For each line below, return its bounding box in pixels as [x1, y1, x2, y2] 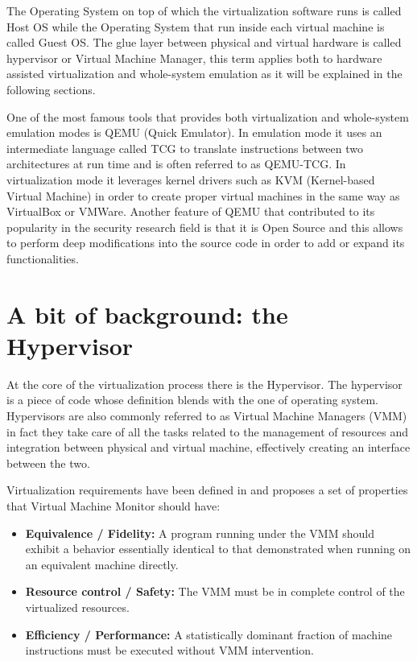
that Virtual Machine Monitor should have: [6, 497, 221, 514]
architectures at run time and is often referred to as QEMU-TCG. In [6, 155, 346, 172]
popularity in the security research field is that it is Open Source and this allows [6, 218, 403, 235]
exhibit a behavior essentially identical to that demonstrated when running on [25, 540, 411, 557]
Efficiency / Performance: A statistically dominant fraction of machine [25, 626, 393, 642]
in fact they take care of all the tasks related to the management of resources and [6, 423, 408, 440]
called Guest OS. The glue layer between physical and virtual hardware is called [6, 34, 402, 51]
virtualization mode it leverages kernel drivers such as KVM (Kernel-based [6, 171, 375, 188]
